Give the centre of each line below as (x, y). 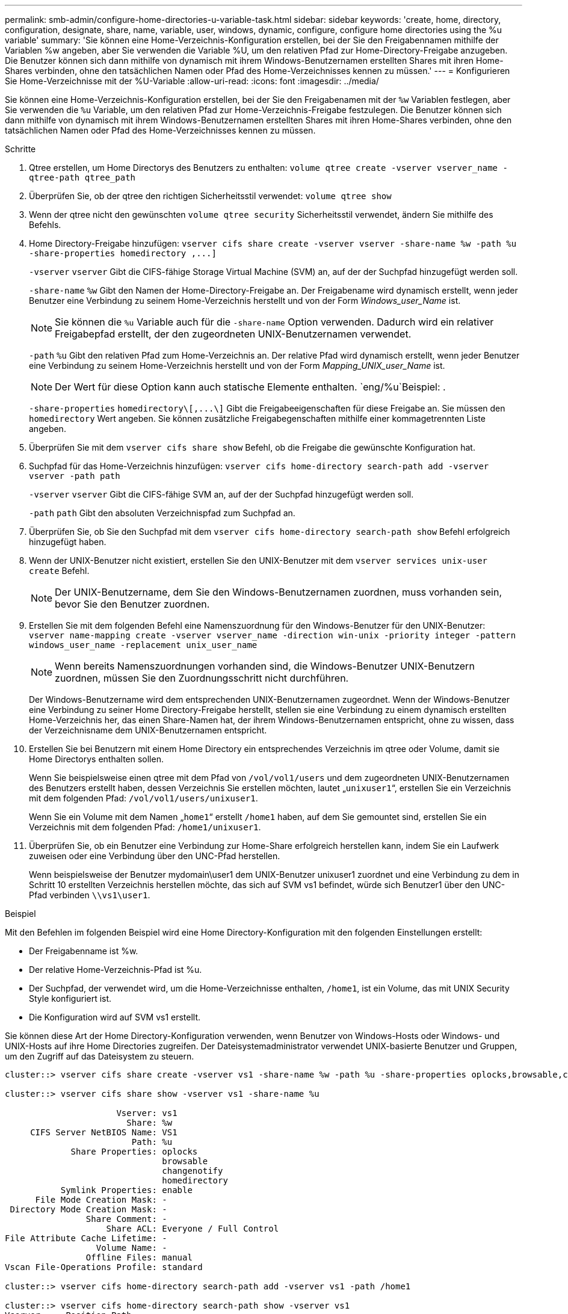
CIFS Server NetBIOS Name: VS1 (104, 1132)
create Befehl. (59, 571)
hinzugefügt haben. (68, 542)
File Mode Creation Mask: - (101, 1200)
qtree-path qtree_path (82, 177)
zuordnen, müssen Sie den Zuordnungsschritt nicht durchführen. (202, 678)
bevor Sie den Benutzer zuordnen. (132, 604)
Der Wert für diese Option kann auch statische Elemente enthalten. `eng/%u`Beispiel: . (250, 387)
